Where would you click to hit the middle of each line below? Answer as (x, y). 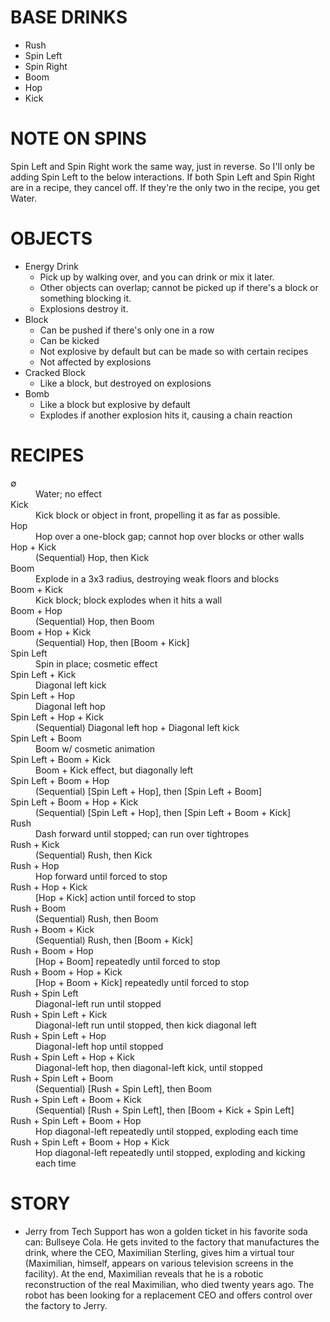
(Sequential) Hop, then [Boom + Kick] (112, 642)
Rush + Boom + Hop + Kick (66, 972)
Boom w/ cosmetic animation (95, 748)
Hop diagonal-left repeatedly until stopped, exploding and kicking (170, 1152)
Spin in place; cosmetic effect (96, 663)
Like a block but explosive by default (115, 404)
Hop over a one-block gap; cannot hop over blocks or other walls (170, 536)
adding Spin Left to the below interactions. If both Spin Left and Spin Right (163, 177)
